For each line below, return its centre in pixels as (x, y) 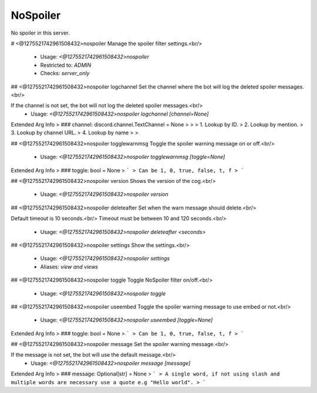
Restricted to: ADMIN (66, 65)
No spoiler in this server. (40, 33)
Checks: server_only (65, 73)
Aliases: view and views (69, 266)
